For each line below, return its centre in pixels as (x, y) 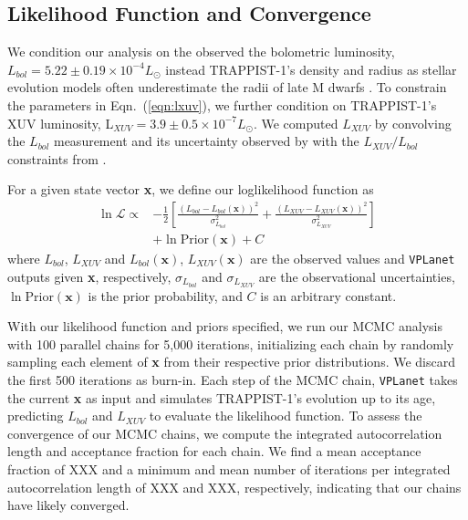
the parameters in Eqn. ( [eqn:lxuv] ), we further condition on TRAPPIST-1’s (222, 104)
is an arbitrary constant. (328, 295)
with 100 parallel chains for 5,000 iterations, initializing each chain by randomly (231, 343)
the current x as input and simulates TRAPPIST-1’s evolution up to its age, (222, 397)
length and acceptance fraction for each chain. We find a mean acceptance (214, 451)
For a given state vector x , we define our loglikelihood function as (191, 189)
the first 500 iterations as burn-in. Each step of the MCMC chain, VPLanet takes (233, 379)
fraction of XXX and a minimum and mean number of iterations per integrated (229, 468)
